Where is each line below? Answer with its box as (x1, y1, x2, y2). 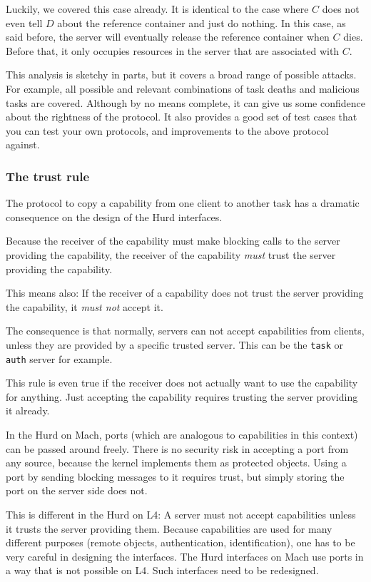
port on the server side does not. (6, 483, 148, 498)
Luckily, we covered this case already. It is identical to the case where (6, 1, 309, 16)
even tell (6, 15, 43, 30)
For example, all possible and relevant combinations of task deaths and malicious (6, 81, 360, 96)
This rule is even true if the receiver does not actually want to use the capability (6, 375, 358, 390)
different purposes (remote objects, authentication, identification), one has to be (6, 535, 355, 550)
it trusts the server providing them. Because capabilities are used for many (6, 521, 332, 536)
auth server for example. (6, 351, 113, 366)
